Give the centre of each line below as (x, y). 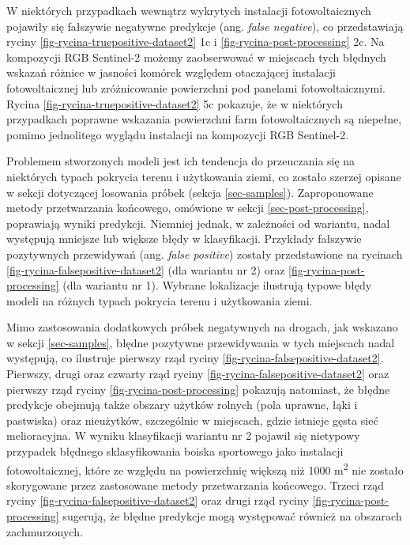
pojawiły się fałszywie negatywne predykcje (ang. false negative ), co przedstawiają (205, 26)
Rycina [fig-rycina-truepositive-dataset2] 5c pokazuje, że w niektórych (175, 103)
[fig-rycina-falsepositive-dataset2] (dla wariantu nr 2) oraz (146, 269)
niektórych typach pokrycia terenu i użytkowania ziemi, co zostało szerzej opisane (204, 176)
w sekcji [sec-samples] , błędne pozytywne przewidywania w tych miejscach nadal (201, 342)
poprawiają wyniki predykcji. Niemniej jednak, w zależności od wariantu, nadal (198, 223)
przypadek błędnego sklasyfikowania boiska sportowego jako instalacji (175, 451)
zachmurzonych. (45, 531)
